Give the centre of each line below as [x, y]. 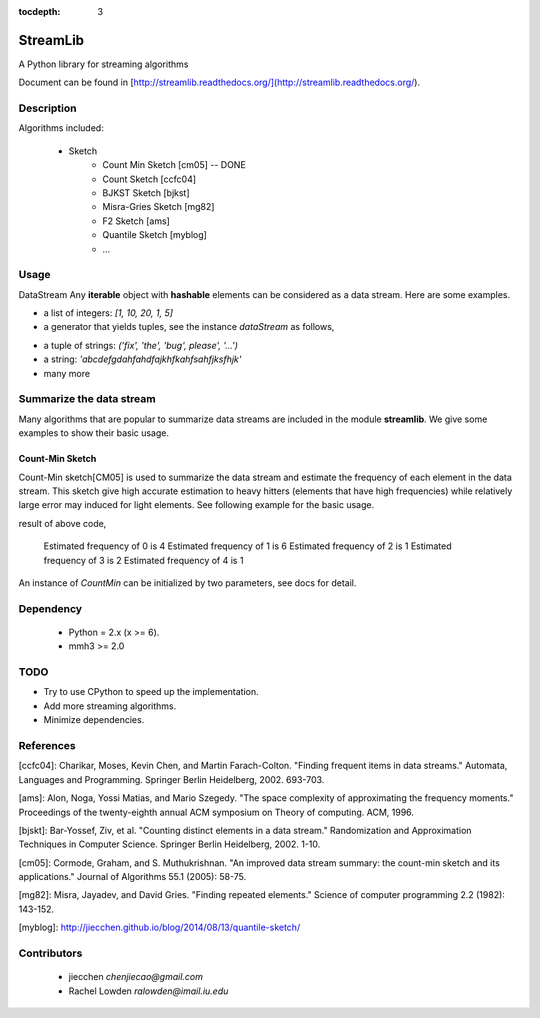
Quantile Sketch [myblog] [154, 235]
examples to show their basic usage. [94, 433]
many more [66, 373]
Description [47, 108]
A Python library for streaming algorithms [103, 64]
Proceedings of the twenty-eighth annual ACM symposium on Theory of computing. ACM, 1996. [216, 812]
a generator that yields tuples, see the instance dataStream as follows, [189, 327]
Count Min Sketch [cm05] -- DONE [174, 165]
